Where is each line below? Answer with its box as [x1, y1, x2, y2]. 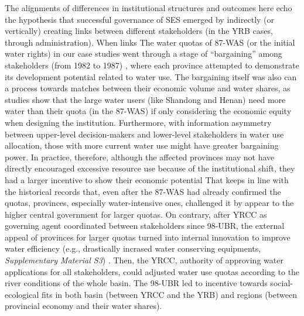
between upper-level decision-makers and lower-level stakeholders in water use [5, 128, 284, 140]
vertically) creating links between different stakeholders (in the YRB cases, [5, 25, 273, 37]
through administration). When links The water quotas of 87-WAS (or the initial [5, 36, 295, 48]
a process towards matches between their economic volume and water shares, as [5, 82, 291, 94]
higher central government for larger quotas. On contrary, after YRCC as [5, 208, 267, 220]
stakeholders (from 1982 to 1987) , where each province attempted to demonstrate [5, 59, 299, 71]
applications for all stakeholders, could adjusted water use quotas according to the [5, 265, 300, 277]
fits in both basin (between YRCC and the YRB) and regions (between [41, 288, 297, 300]
